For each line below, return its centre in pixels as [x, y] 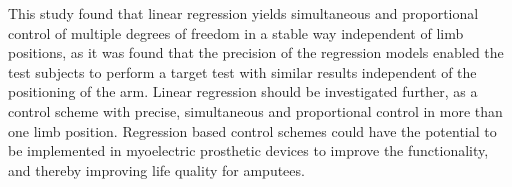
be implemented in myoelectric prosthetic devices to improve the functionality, [248, 150]
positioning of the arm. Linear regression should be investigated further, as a [243, 91]
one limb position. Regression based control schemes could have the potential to [252, 130]
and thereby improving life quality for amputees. [156, 169]
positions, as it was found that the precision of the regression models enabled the [256, 52]
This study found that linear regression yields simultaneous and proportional [243, 13]
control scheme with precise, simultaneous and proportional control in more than [255, 110]
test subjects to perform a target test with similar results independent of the [242, 71]
